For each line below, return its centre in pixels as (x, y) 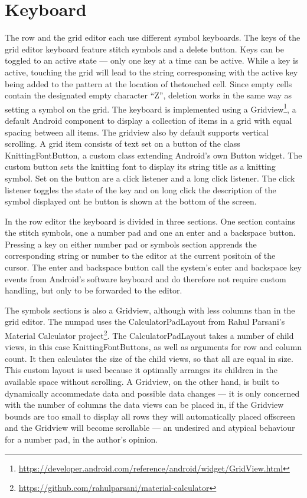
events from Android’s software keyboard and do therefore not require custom (146, 278)
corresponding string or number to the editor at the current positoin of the (140, 255)
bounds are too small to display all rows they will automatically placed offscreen (150, 416)
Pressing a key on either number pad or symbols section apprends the (131, 244)
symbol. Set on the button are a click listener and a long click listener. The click (150, 178)
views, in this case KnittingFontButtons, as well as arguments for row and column (153, 347)
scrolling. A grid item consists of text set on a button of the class (123, 144)
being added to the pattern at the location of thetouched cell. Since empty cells (148, 83)
